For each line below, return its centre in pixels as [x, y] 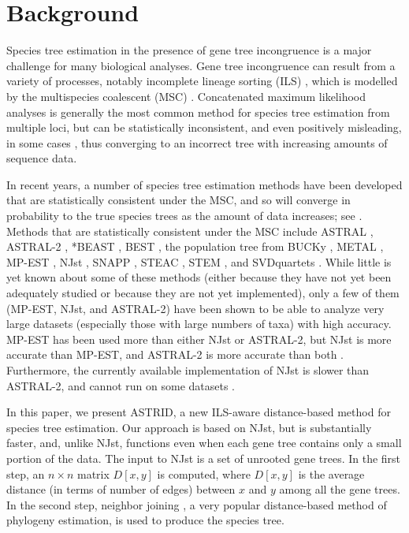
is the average [331, 473]
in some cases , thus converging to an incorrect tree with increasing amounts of [197, 142]
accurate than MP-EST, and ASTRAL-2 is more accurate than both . [175, 354]
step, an [26, 473]
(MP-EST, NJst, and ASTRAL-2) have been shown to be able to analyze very [195, 308]
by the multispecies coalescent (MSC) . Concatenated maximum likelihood [186, 96]
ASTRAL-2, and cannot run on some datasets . [121, 385]
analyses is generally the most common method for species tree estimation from [198, 112]
